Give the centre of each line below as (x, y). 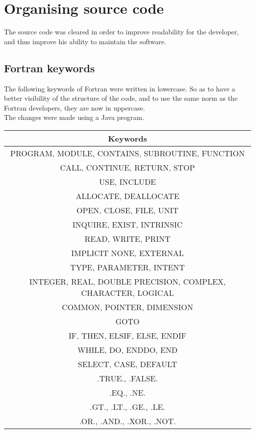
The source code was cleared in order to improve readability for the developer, (122, 32)
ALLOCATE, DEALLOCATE (127, 196)
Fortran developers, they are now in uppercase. (75, 107)
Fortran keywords (50, 68)
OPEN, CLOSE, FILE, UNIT (127, 210)
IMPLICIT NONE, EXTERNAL (127, 253)
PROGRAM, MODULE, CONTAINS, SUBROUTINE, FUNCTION (127, 153)
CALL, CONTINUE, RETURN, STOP (127, 167)
